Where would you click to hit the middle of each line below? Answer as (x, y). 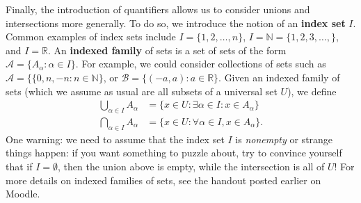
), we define (312, 91)
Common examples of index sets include (91, 36)
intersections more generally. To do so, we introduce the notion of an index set (176, 23)
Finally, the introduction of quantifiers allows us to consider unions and (158, 9)
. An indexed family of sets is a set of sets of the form (167, 50)
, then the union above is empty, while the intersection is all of (191, 166)
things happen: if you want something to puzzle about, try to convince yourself (174, 153)
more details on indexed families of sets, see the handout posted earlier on (163, 180)
